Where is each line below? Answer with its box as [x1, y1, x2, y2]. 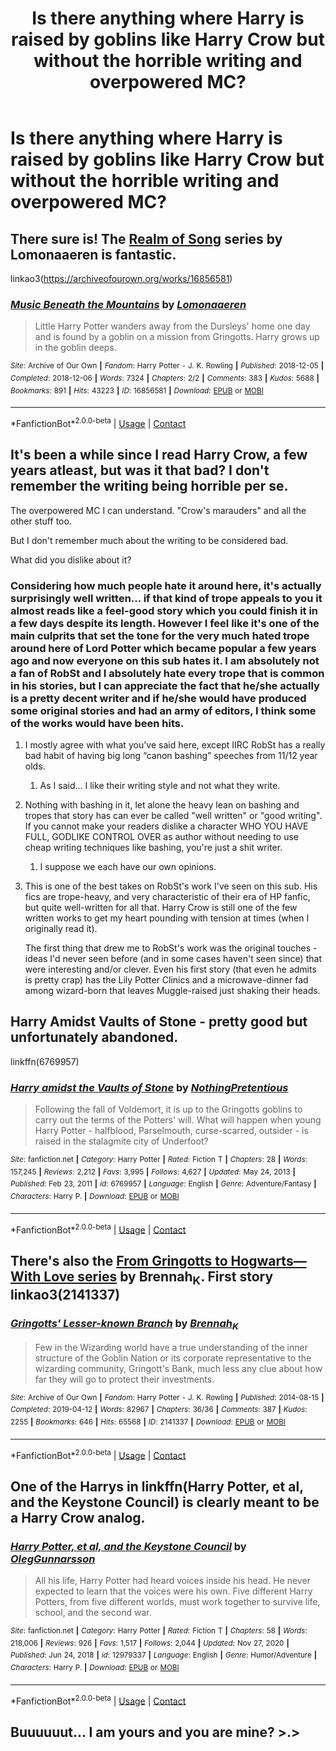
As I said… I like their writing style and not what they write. [39, 780, 281, 792]
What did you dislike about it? [10, 553, 132, 566]
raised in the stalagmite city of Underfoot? [34, 1135, 209, 1147]
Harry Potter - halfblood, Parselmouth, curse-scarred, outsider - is [34, 1125, 309, 1137]
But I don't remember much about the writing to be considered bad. [10, 534, 289, 546]
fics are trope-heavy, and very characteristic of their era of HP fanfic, [24, 891, 311, 903]
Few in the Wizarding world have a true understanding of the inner [34, 1341, 308, 1353]
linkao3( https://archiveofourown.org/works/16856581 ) [10, 273, 233, 284]
